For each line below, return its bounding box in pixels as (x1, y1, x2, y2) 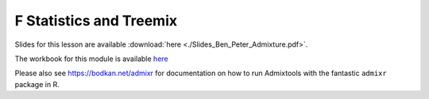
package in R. (14, 79, 60, 89)
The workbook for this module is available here (14, 54, 168, 63)
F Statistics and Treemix (14, 12, 178, 29)
